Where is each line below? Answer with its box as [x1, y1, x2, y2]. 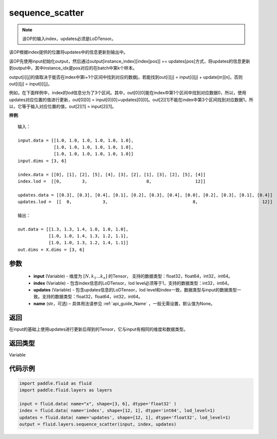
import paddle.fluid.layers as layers [19, 387, 112, 393]
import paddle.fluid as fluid [19, 380, 92, 386]
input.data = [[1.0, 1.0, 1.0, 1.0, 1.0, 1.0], [18, 137, 134, 143]
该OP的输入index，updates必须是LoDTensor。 [22, 36, 116, 42]
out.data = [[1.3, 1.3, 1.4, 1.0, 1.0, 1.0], [18, 226, 129, 232]
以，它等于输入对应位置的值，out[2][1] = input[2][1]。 [9, 104, 117, 109]
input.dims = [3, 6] [18, 158, 67, 164]
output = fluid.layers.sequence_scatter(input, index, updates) [19, 421, 177, 427]
